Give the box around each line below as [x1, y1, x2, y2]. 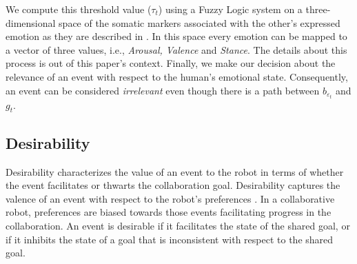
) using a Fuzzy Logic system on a [158, 2, 303, 16]
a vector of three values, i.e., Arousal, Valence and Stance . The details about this [6, 42, 347, 57]
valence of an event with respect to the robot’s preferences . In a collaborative [6, 191, 335, 205]
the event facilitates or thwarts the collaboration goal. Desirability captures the [6, 178, 340, 192]
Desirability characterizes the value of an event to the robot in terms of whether [6, 164, 344, 179]
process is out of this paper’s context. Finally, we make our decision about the [6, 56, 336, 70]
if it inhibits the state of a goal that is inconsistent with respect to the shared [6, 232, 334, 246]
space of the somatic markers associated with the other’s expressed [59, 15, 340, 30]
